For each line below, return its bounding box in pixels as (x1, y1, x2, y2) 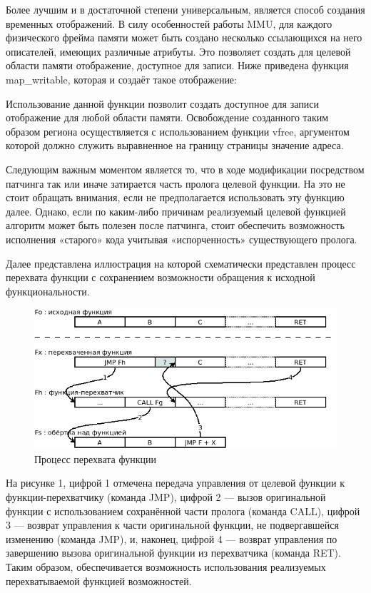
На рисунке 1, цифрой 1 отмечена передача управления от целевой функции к (6, 475, 345, 490)
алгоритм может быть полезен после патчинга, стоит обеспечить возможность (6, 218, 345, 233)
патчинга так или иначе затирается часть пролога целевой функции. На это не (6, 176, 345, 191)
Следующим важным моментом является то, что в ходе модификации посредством (6, 161, 365, 176)
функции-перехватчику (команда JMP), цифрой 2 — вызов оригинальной (6, 489, 326, 504)
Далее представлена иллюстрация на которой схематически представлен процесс (6, 255, 356, 270)
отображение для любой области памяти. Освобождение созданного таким (6, 110, 329, 125)
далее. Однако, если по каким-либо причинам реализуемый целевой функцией (6, 203, 346, 218)
